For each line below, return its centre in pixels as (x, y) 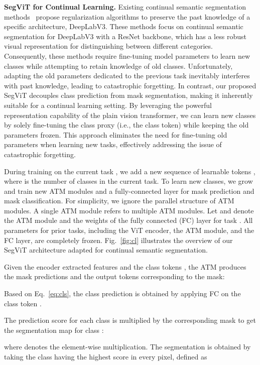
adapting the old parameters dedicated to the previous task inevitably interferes (127, 76)
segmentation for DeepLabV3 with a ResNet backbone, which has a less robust (125, 36)
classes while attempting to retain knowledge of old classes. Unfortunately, (118, 66)
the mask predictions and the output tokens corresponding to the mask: (114, 276)
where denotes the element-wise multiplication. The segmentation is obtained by (127, 347)
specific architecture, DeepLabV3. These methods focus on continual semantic (124, 26)
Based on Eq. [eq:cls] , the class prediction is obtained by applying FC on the (122, 293)
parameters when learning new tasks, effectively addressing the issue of (113, 144)
